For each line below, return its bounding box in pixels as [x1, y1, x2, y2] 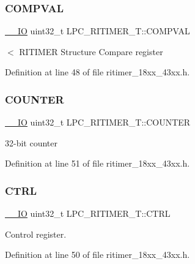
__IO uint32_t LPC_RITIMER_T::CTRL [5, 207, 171, 220]
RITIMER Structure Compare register [19, 45, 163, 58]
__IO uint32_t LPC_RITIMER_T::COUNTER [5, 116, 191, 129]
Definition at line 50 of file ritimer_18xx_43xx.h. [5, 248, 190, 261]
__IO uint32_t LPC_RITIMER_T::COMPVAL [5, 25, 190, 37]
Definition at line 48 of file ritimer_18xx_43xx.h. [5, 66, 190, 78]
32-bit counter [5, 136, 57, 149]
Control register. [5, 227, 67, 240]
